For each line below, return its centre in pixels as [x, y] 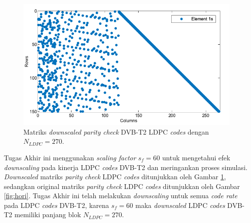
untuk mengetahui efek [196, 157]
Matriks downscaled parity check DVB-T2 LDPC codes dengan [116, 131]
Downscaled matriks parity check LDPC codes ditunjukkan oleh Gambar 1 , [115, 177]
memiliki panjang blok [48, 214]
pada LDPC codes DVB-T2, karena [57, 205]
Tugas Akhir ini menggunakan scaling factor [70, 157]
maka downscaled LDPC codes [180, 205]
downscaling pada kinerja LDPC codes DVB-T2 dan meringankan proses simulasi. [126, 167]
